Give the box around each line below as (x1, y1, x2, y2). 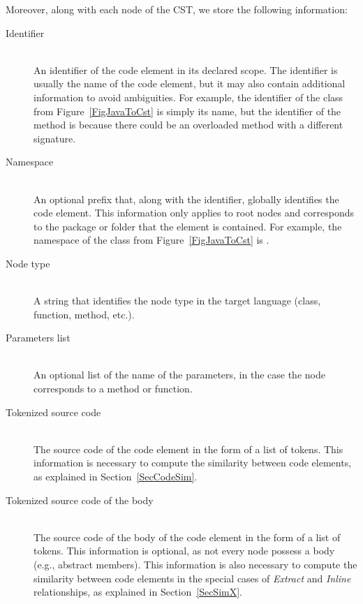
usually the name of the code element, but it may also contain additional (34, 76, 346, 91)
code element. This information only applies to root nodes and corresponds (34, 205, 355, 220)
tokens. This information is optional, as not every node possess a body (34, 543, 335, 558)
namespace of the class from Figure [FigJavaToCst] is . (34, 233, 269, 247)
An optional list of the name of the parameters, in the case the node (34, 367, 325, 382)
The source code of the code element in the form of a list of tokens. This (34, 441, 343, 456)
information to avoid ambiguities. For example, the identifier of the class (34, 89, 343, 104)
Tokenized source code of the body (6, 492, 154, 507)
